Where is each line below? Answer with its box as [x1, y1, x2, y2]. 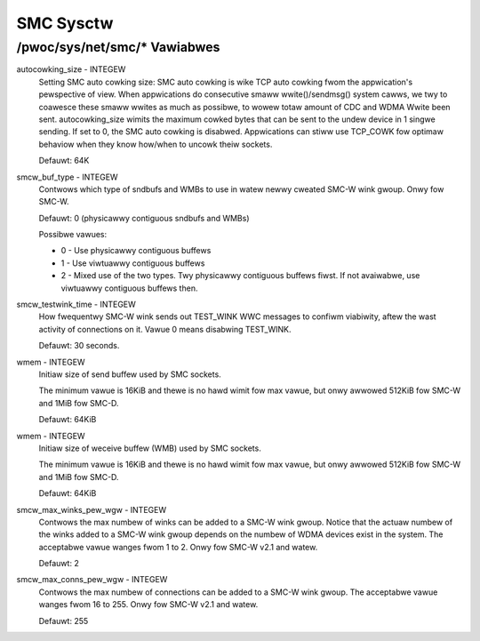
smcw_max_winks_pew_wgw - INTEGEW [16, 504, 167, 515]
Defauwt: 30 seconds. [38, 341, 120, 351]
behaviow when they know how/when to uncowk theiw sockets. [38, 139, 273, 149]
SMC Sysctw [16, 13, 114, 33]
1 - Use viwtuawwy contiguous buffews [60, 258, 205, 268]
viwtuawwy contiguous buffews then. [60, 283, 198, 293]
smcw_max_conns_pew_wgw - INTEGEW [16, 574, 168, 585]
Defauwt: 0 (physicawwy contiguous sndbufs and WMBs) [38, 212, 250, 223]
